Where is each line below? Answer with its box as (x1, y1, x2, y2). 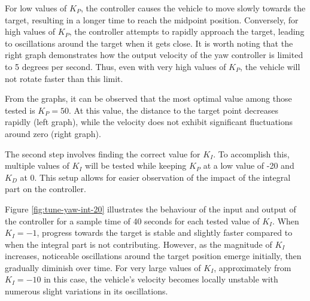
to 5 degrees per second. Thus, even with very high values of (5, 60, 226, 72)
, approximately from (214, 261, 291, 273)
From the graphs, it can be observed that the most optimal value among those (5, 92, 292, 105)
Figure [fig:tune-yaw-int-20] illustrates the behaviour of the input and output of (5, 202, 296, 215)
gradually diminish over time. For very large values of (5, 261, 201, 273)
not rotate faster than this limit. (5, 72, 123, 84)
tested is (5, 104, 35, 116)
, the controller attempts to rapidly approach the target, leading (69, 25, 305, 38)
